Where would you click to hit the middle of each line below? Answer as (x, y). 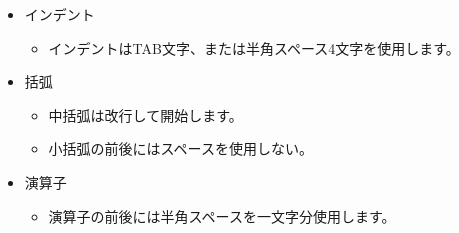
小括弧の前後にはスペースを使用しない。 (180, 148)
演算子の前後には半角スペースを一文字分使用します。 (222, 215)
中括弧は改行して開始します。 (145, 114)
